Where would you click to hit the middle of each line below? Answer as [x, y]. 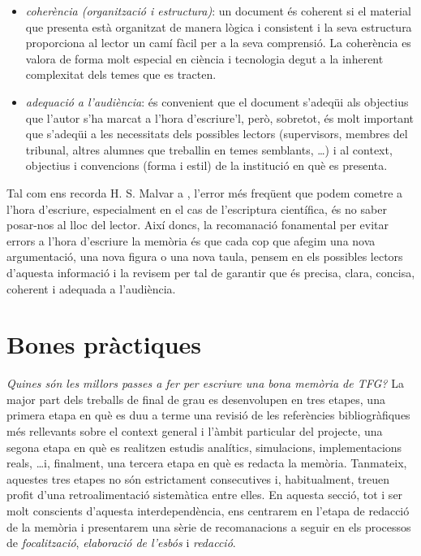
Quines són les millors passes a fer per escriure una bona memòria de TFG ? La [205, 383]
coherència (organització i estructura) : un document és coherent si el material [218, 11]
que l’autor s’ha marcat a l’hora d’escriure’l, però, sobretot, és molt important [219, 117]
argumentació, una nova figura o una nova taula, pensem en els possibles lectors [205, 256]
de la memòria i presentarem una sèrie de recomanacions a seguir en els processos [209, 526]
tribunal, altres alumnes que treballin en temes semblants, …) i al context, [209, 149]
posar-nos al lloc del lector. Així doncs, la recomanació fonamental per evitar [198, 225]
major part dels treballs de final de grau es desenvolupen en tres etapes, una [196, 399]
